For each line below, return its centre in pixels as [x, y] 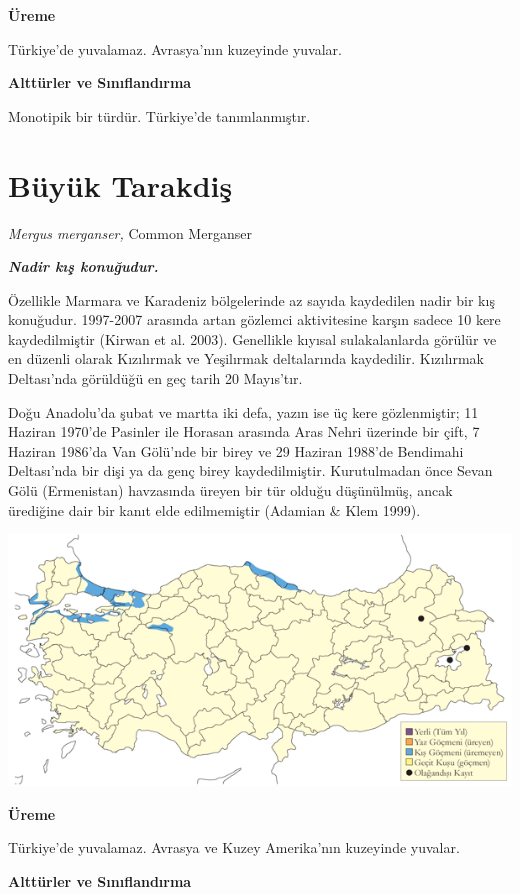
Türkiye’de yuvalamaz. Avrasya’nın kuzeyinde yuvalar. [175, 48]
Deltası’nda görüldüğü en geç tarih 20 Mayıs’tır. [155, 378]
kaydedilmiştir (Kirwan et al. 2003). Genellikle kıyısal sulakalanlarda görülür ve [252, 338]
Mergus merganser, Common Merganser [130, 232]
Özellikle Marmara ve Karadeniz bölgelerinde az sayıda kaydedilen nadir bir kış [251, 299]
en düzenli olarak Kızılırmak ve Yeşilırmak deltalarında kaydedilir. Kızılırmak [246, 358]
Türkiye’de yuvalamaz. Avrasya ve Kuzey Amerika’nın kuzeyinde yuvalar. [234, 847]
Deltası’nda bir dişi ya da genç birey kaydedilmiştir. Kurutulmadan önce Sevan [250, 470]
